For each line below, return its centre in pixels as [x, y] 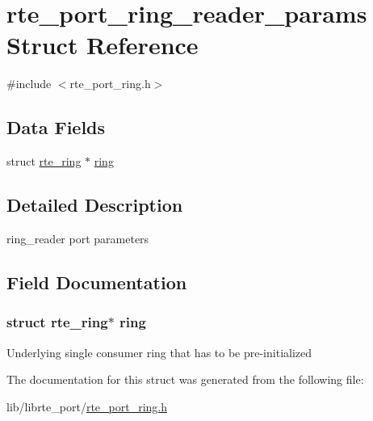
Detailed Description [95, 205]
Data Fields [56, 127]
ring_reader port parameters [78, 238]
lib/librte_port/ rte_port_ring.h [87, 406]
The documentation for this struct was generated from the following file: [185, 379]
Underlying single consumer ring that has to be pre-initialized [159, 352]
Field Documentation [97, 282]
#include [29, 84]
